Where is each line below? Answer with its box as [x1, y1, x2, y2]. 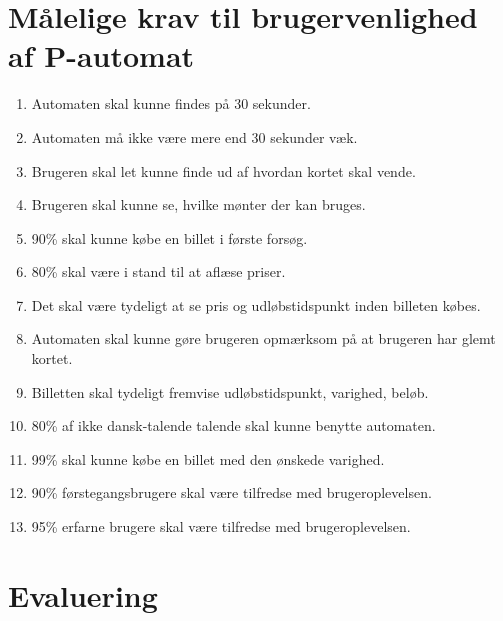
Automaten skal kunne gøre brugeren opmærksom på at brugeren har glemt [31, 328, 496, 349]
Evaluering [8, 574, 158, 615]
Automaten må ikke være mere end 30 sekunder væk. [31, 126, 358, 147]
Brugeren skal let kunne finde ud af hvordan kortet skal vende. [31, 160, 416, 181]
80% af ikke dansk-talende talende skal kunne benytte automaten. [31, 415, 436, 436]
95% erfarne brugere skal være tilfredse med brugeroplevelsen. [31, 516, 411, 537]
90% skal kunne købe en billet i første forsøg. [31, 227, 308, 248]
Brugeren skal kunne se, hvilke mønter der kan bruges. [31, 194, 366, 215]
